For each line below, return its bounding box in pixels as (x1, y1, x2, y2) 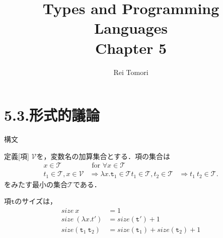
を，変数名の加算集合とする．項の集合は (36, 150, 171, 161)
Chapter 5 (95, 37, 167, 58)
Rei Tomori (113, 66, 148, 77)
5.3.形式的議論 (4, 105, 100, 125)
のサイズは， (15, 196, 57, 206)
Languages (94, 18, 168, 38)
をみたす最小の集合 (4, 179, 67, 189)
